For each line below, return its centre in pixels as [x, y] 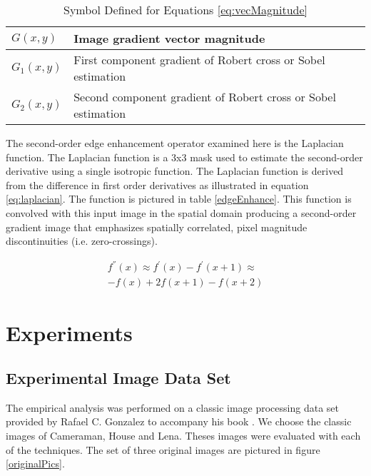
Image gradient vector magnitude [169, 38]
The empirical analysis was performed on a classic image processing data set [172, 407]
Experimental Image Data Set [118, 378]
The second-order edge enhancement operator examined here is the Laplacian [175, 143]
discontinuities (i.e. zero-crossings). [82, 241]
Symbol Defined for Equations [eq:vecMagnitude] [185, 10]
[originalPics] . [35, 464]
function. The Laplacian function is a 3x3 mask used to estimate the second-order [184, 157]
